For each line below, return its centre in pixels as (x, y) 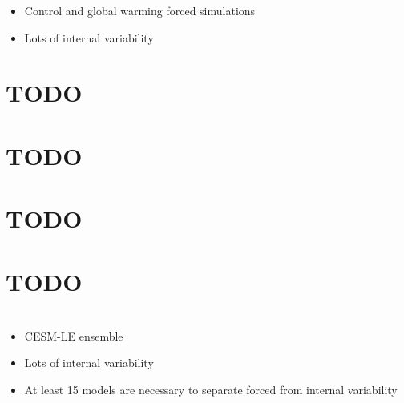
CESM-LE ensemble (74, 335)
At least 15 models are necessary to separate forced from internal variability (211, 390)
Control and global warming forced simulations (140, 10)
